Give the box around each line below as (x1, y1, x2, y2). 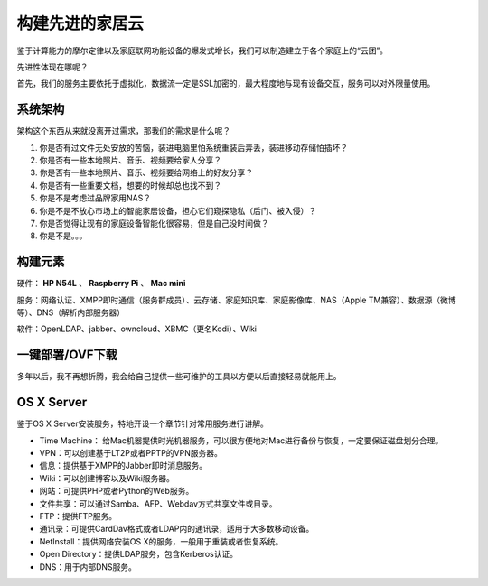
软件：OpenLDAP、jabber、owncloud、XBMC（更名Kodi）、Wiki (16, 323, 258, 334)
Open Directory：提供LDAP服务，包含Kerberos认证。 (39, 549, 239, 560)
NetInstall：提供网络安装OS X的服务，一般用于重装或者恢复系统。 (39, 535, 284, 546)
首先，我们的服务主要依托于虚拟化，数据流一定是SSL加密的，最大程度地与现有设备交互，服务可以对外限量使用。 (16, 78, 436, 89)
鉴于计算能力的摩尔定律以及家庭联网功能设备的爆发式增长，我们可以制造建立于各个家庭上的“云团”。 (16, 45, 389, 56)
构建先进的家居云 (16, 14, 145, 33)
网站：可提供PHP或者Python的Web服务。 (39, 486, 194, 497)
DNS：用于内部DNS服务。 (39, 561, 137, 572)
